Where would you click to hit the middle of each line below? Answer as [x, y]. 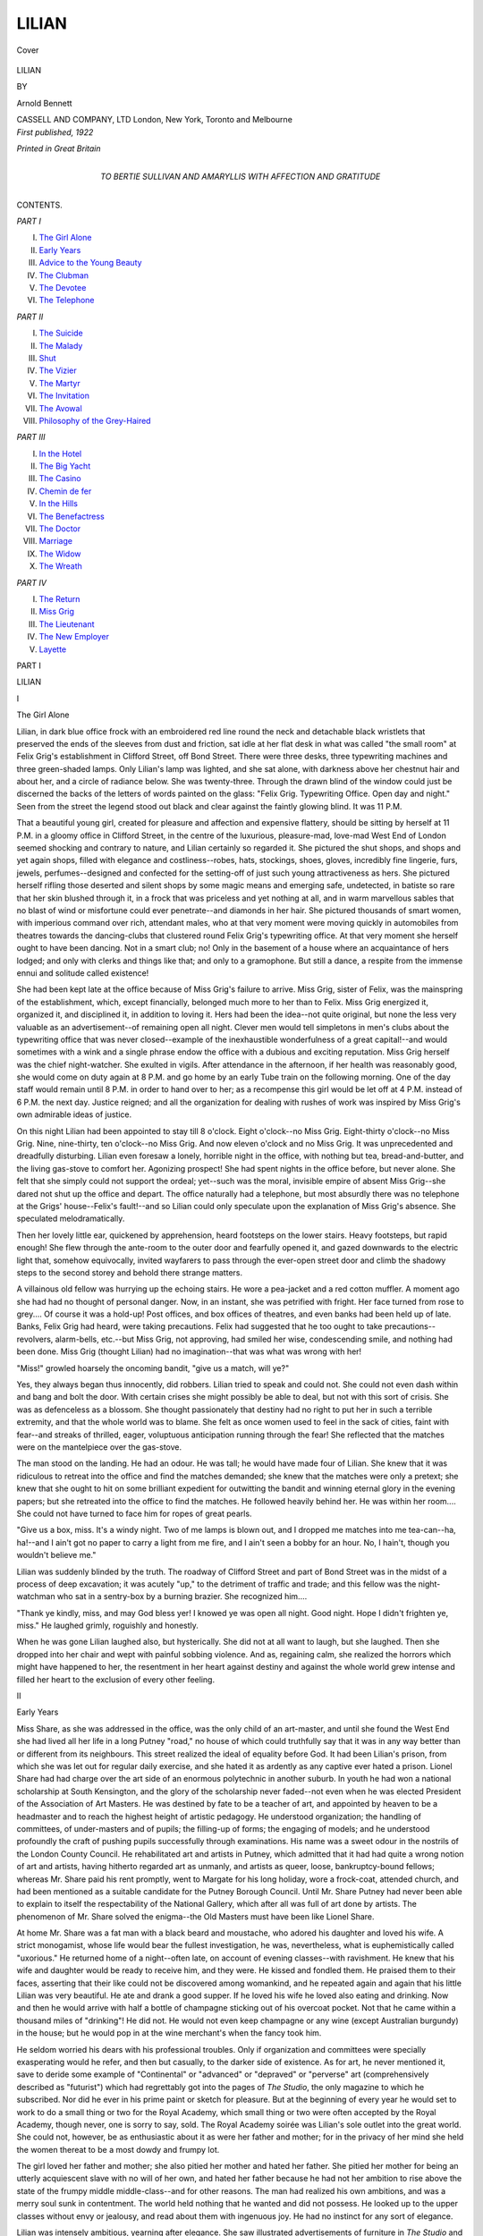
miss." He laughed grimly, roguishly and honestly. [107, 1626]
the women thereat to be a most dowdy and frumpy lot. [118, 2149]
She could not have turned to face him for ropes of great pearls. [134, 1513]
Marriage [56, 541]
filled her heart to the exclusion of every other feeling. [115, 1679]
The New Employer [74, 637]
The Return [59, 599]
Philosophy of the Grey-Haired [95, 420]
